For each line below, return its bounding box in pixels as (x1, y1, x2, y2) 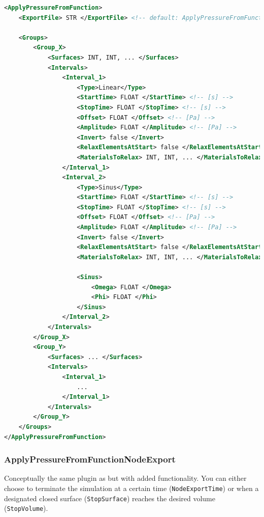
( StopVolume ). (4, 503, 48, 513)
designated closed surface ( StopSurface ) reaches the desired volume (4, 493, 215, 503)
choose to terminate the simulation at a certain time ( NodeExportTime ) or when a (4, 482, 259, 493)
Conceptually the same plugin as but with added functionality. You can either (4, 473, 247, 483)
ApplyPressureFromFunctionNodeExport (4, 453, 176, 466)
